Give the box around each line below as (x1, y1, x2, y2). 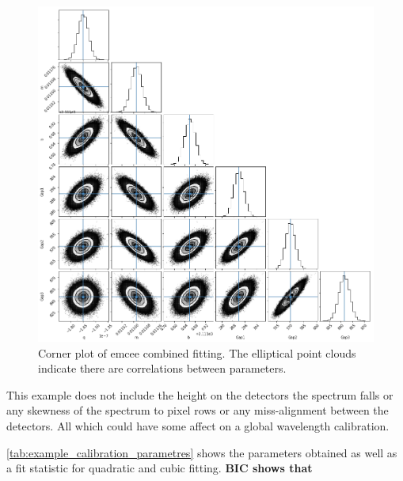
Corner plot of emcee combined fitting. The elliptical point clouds (38, 344, 356, 361)
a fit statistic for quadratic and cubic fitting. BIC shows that (6, 460, 313, 476)
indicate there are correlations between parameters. (38, 360, 287, 377)
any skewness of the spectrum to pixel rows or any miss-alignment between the (6, 402, 389, 419)
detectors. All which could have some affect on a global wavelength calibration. (6, 417, 390, 434)
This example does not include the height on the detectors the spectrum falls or (6, 386, 393, 403)
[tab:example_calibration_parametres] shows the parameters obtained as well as (6, 444, 397, 460)
